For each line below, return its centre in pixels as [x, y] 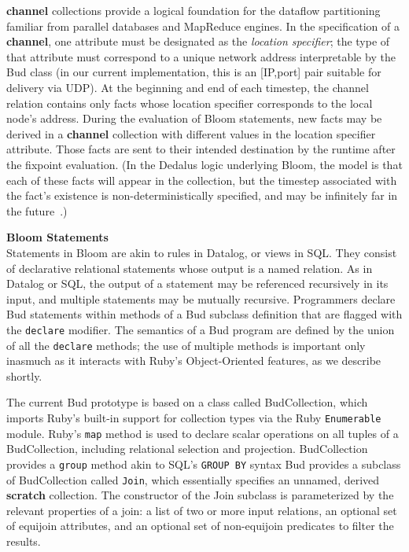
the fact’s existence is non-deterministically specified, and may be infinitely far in [202, 195]
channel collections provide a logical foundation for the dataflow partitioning [193, 10]
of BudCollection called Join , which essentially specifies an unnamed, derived [193, 479]
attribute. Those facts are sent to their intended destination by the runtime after [201, 149]
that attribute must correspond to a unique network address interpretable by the [201, 56]
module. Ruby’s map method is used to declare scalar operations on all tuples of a [203, 433]
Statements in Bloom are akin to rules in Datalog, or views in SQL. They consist [202, 252]
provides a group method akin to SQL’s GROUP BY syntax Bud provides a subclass [204, 464]
